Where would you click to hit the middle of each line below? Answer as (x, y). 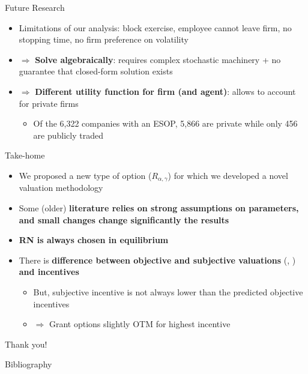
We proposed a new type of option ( (85, 175)
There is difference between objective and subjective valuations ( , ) (157, 260)
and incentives (49, 272)
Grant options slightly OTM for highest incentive (140, 324)
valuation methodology (61, 188)
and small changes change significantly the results (124, 219)
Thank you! (26, 344)
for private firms (49, 103)
